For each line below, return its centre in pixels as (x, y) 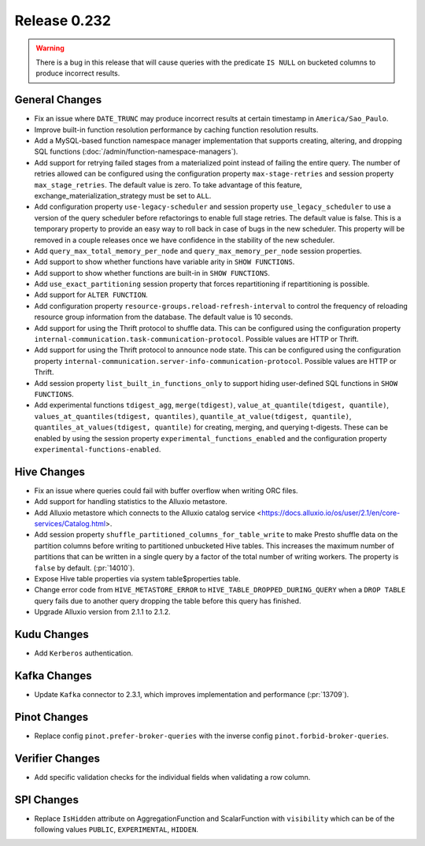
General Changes (58, 100)
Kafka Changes (53, 675)
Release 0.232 (63, 20)
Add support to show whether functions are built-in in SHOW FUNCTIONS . (152, 273)
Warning (50, 48)
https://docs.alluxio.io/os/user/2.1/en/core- (331, 513)
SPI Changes (46, 800)
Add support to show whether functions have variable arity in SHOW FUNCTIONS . (164, 262)
